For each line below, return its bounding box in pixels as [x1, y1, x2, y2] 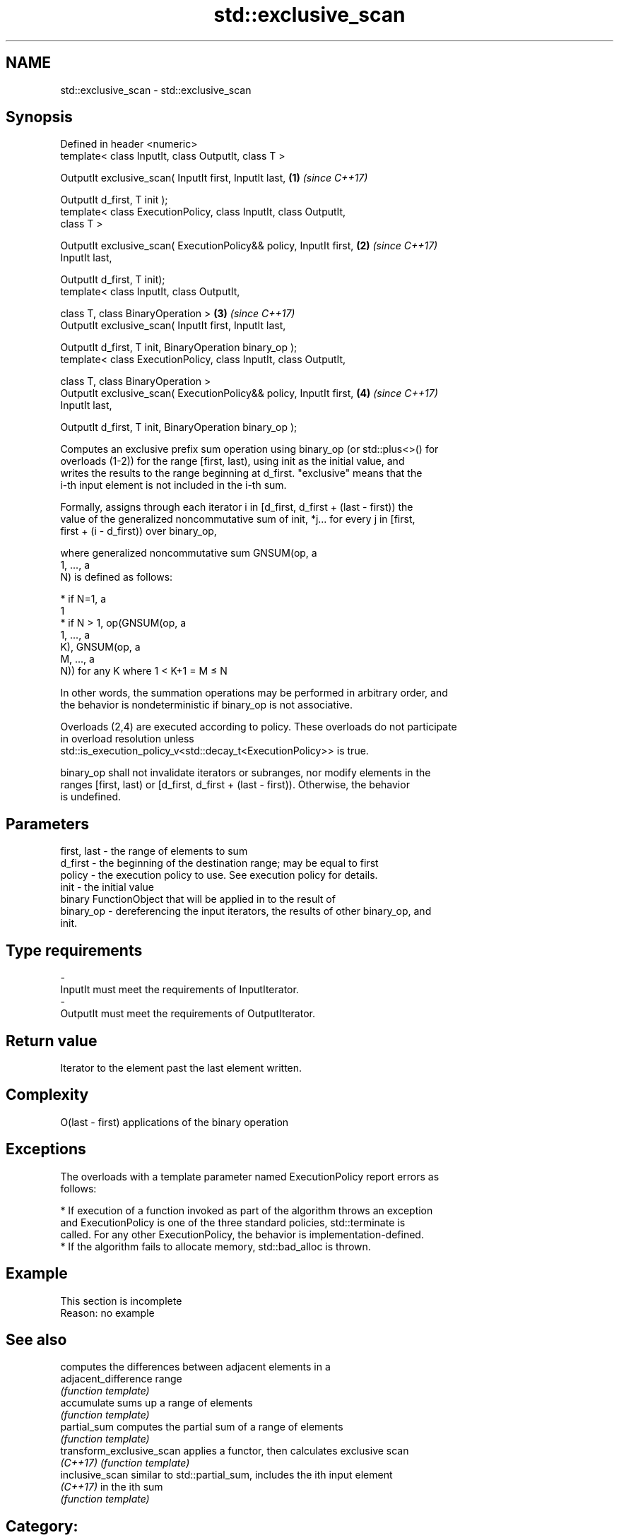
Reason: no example [60, 1306, 155, 1319]
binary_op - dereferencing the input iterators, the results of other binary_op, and [60, 905, 432, 918]
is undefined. [60, 790, 122, 803]
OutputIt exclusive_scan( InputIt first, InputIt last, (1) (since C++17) [60, 172, 368, 184]
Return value [6, 1031, 98, 1050]
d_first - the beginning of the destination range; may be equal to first [60, 857, 379, 870]
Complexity [6, 1086, 89, 1104]
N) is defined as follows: [60, 571, 173, 584]
